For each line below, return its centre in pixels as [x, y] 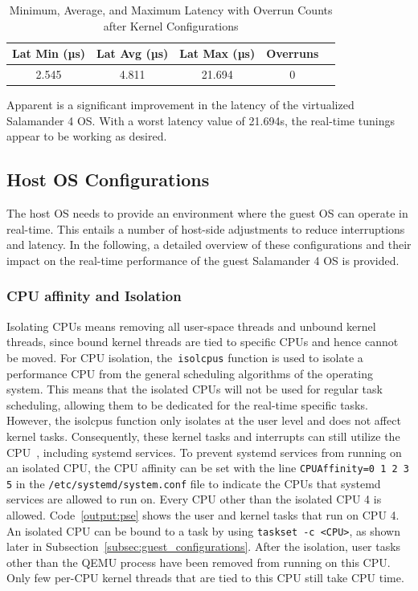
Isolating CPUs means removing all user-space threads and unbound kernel [191, 326]
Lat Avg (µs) [133, 53]
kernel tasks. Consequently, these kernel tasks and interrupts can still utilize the [203, 436]
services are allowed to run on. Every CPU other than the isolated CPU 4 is [194, 499]
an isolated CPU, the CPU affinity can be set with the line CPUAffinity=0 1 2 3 [208, 468]
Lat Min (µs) [49, 53]
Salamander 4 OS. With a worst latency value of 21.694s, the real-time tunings [201, 120]
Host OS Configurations [108, 179]
